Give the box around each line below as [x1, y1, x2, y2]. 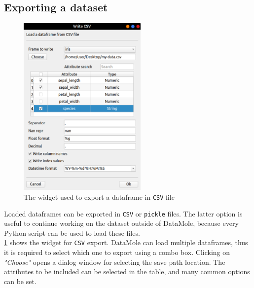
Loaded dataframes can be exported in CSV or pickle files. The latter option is [4, 208, 243, 218]
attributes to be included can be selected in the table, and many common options [4, 266, 250, 277]
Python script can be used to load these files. [4, 227, 140, 238]
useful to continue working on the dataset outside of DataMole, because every [4, 218, 239, 228]
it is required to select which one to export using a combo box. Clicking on [4, 247, 230, 257]
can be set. [4, 276, 36, 286]
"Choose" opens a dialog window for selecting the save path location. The [4, 256, 225, 267]
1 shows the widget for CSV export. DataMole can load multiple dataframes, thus [4, 237, 248, 248]
